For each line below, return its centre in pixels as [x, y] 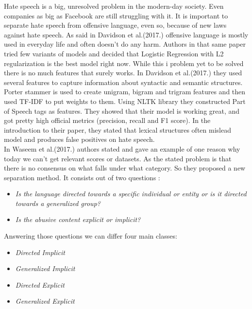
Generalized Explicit [45, 301]
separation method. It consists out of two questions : [82, 177]
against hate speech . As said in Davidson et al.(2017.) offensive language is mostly [126, 34]
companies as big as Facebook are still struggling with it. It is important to [116, 15]
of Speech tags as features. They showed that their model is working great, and [122, 111]
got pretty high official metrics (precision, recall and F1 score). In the [107, 120]
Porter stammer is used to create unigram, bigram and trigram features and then [125, 92]
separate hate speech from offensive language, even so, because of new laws [115, 25]
